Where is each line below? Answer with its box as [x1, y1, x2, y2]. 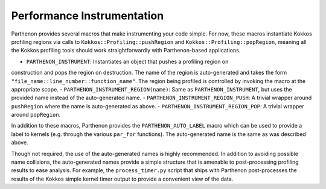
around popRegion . [11, 111, 61, 119]
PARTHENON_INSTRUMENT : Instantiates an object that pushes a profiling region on [26, 58, 229, 65]
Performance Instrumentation [11, 9, 164, 22]
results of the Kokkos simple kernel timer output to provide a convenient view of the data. [11, 175, 234, 182]
